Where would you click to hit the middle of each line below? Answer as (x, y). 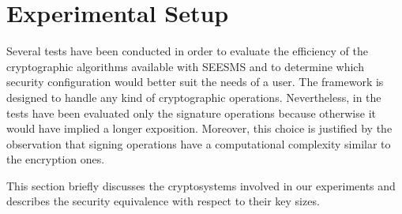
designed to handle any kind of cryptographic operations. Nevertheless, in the (194, 97)
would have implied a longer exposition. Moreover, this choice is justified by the (199, 128)
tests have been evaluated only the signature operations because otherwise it (191, 113)
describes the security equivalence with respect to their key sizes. (163, 201)
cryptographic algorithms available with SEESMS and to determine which (185, 66)
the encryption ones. (56, 159)
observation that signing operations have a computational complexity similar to (199, 143)
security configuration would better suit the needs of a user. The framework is (195, 82)
